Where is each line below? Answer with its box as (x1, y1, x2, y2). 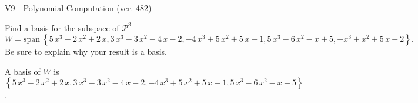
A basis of (5, 65, 41, 77)
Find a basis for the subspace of (5, 21, 119, 34)
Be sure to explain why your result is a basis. (5, 45, 168, 58)
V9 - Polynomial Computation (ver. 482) (5, 2, 152, 14)
